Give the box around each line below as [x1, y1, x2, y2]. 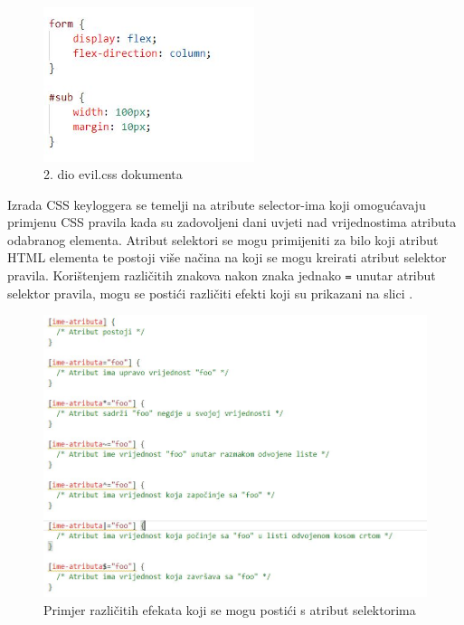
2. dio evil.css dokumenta [43, 165, 183, 184]
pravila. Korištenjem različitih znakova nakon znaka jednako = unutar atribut [7, 266, 436, 285]
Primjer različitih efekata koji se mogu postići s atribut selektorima [43, 600, 416, 619]
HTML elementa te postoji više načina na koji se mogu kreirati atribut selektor [7, 248, 447, 267]
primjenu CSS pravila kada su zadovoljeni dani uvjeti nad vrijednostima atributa [7, 213, 457, 232]
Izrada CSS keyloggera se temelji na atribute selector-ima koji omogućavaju [7, 194, 426, 213]
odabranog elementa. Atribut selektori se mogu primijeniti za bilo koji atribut [7, 230, 439, 249]
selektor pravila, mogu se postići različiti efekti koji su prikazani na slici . [7, 283, 413, 302]
